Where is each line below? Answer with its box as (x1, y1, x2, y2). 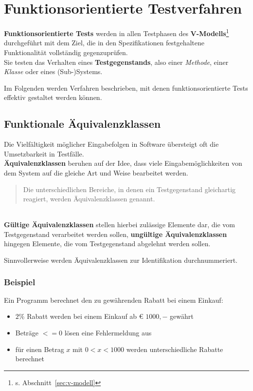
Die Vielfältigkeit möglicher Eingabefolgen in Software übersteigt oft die (4, 139, 219, 149)
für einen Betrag (15, 344, 64, 354)
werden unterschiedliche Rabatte (126, 344, 223, 354)
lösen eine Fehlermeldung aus (64, 328, 152, 338)
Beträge (15, 328, 39, 338)
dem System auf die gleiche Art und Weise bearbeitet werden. (4, 167, 188, 177)
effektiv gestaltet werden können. (4, 92, 102, 102)
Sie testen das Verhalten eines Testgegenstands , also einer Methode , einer (4, 57, 229, 67)
